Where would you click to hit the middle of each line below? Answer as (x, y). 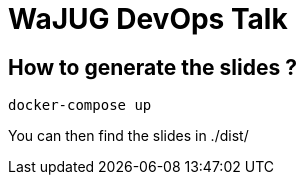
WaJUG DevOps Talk (148, 19)
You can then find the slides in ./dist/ (128, 136)
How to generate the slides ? (152, 67)
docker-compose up (80, 105)
